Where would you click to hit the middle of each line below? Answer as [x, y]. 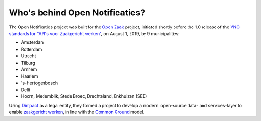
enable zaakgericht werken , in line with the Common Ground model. [77, 112]
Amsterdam [33, 42]
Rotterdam [31, 49]
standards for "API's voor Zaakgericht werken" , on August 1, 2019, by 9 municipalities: [94, 33]
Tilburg [28, 63]
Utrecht [29, 56]
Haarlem [29, 76]
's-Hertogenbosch [39, 83]
